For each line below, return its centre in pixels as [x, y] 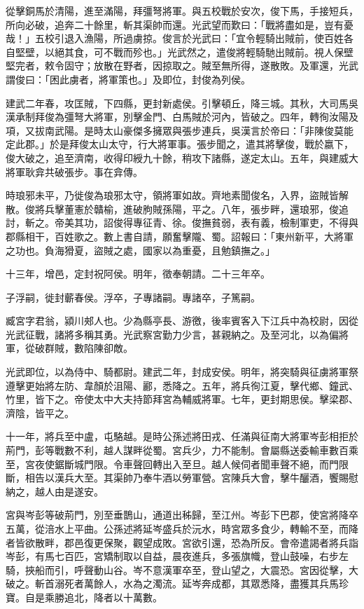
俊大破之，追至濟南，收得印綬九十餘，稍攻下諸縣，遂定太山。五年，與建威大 [182, 157]
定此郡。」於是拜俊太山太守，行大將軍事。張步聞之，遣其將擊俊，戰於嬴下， [180, 144]
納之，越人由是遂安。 [55, 491]
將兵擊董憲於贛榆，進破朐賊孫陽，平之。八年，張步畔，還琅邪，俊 [187, 208]
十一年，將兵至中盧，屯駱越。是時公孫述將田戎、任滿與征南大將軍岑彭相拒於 [182, 436]
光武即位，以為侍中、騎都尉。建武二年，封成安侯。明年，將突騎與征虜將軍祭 [182, 372]
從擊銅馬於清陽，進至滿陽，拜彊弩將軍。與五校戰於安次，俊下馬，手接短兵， [182, 11]
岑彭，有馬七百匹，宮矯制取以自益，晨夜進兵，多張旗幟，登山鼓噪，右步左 [177, 556]
